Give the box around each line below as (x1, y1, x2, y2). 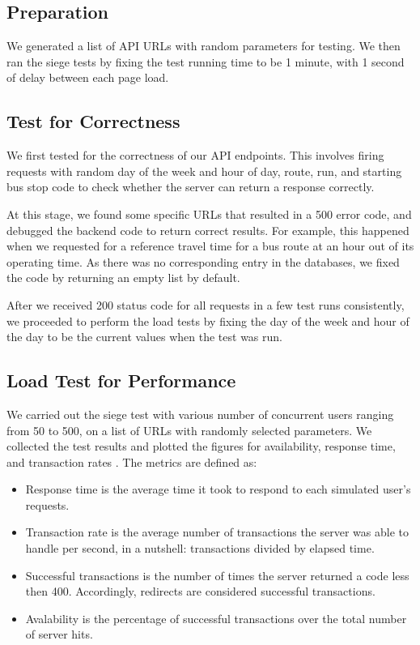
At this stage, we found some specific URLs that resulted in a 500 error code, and (6, 205, 412, 222)
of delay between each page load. (6, 69, 169, 86)
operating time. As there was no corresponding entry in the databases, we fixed (6, 253, 400, 270)
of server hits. (25, 626, 93, 643)
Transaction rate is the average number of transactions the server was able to (25, 523, 409, 540)
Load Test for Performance (6, 368, 236, 393)
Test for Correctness (6, 109, 180, 134)
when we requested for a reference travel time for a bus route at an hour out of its (6, 237, 414, 254)
